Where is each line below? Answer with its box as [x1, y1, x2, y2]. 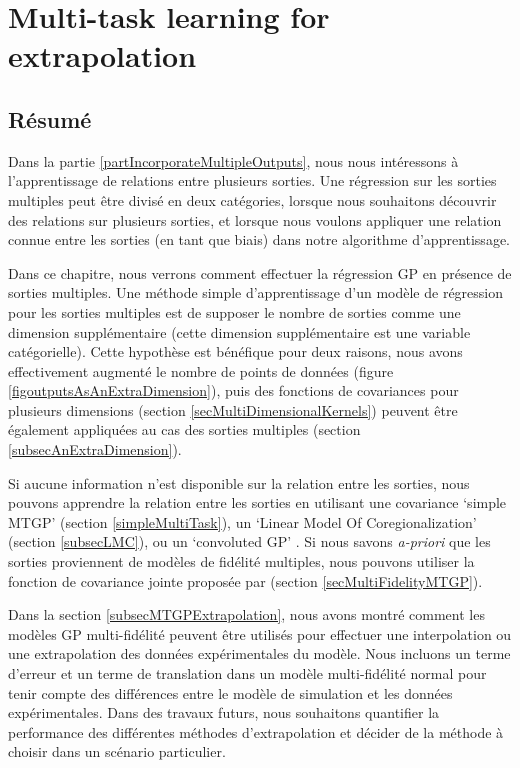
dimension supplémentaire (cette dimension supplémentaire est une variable [8, 321, 471, 342]
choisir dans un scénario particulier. [8, 741, 226, 762]
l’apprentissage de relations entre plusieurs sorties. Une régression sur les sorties [8, 170, 497, 191]
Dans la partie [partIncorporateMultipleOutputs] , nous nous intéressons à [8, 150, 459, 171]
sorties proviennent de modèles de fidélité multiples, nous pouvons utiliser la [8, 551, 475, 572]
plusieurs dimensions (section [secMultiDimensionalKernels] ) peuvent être [8, 399, 458, 420]
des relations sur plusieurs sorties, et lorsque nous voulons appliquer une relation [8, 209, 502, 230]
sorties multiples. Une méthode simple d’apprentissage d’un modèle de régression [8, 282, 504, 303]
